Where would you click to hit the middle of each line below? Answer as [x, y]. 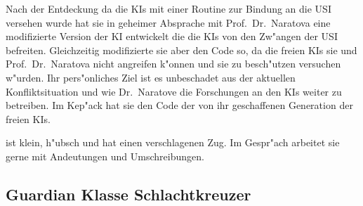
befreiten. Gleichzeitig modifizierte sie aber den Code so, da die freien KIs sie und [181, 50]
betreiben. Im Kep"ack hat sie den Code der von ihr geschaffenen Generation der [179, 105]
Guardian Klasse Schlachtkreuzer [128, 194]
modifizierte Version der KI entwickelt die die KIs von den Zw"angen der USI [172, 36]
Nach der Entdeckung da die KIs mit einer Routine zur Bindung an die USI [169, 8]
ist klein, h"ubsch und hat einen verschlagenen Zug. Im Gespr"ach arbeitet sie [173, 142]
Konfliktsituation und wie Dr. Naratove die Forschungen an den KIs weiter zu [174, 91]
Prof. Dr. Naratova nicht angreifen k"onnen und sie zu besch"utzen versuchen [173, 64]
